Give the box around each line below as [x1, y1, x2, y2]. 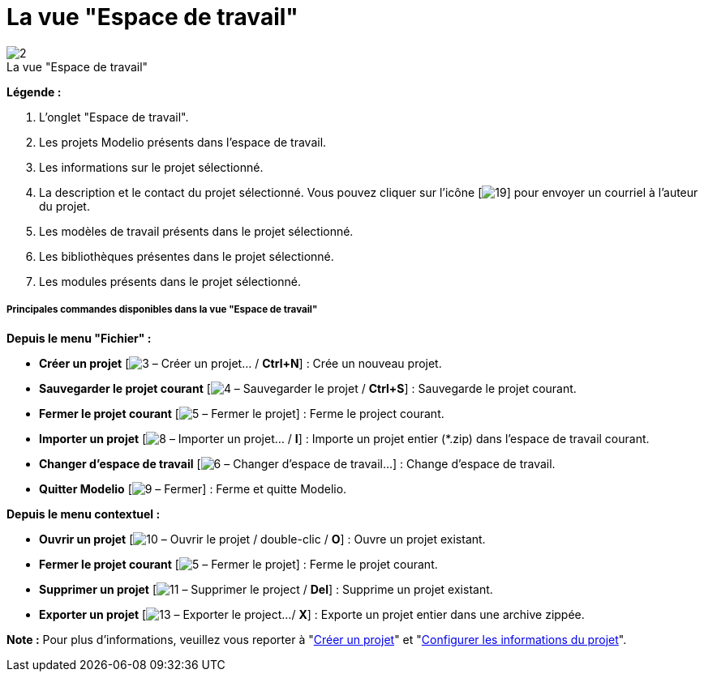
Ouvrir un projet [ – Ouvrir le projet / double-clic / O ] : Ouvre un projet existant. [39, 531, 486, 546]
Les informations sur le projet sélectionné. [39, 160, 264, 174]
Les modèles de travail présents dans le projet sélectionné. [39, 224, 354, 238]
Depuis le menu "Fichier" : [6, 330, 152, 345]
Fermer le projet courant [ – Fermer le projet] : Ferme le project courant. [39, 406, 444, 420]
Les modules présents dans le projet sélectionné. [39, 274, 301, 288]
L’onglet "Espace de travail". [39, 109, 189, 124]
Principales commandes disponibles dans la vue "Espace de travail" [6, 304, 318, 316]
